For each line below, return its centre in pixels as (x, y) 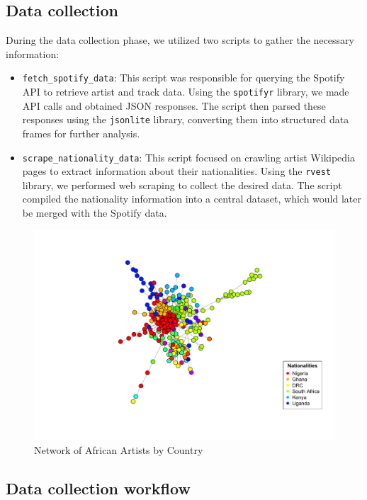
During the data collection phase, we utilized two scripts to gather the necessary (180, 40)
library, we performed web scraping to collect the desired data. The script (182, 184)
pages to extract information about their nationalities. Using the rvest (176, 171)
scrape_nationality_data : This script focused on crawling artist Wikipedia (189, 157)
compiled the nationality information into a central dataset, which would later (192, 199)
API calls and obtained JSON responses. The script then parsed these (174, 105)
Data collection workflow (98, 488)
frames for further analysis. (81, 133)
